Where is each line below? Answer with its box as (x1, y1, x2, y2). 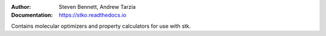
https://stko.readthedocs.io (59, 12, 127, 19)
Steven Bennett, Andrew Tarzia (59, 4, 136, 10)
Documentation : (11, 12, 53, 19)
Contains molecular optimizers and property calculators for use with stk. (11, 22, 191, 30)
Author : (11, 4, 31, 10)
